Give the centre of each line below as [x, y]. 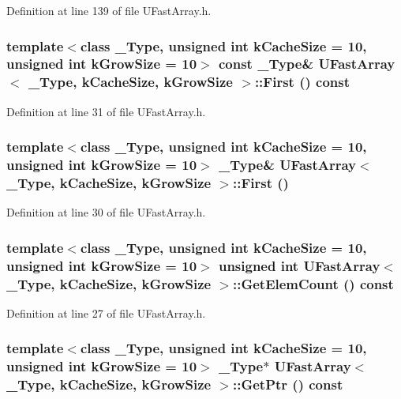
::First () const [302, 82]
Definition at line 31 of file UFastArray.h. [106, 111]
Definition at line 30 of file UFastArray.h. [106, 212]
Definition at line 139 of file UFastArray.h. [109, 10]
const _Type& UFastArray [307, 64]
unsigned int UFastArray [299, 265]
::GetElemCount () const [313, 283]
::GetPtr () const [288, 384]
